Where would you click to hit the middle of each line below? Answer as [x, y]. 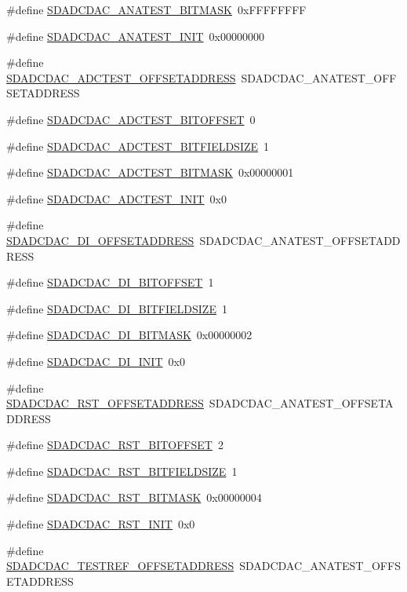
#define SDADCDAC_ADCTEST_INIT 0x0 [116, 198]
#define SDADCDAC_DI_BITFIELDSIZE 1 [117, 308]
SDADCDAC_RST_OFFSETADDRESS [105, 403]
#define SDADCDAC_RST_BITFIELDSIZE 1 [122, 471]
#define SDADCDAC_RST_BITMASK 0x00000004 [134, 497]
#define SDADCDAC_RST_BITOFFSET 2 [115, 445]
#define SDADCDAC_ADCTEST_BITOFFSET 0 [131, 119]
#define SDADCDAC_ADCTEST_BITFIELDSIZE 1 [138, 146]
